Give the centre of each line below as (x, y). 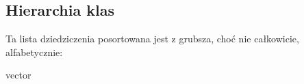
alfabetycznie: (34, 52)
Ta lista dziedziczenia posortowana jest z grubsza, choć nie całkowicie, (152, 39)
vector (18, 75)
